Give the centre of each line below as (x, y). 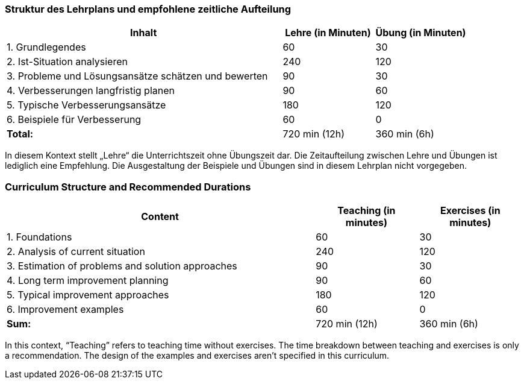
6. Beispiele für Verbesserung (74, 120)
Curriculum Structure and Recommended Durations (128, 187)
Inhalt (144, 33)
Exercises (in (470, 211)
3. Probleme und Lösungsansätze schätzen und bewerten (137, 76)
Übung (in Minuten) (421, 33)
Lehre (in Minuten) (328, 33)
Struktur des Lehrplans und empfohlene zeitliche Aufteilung (148, 9)
